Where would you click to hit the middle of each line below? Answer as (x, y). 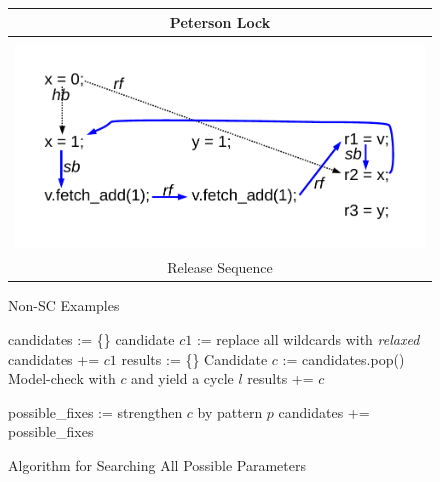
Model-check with (62, 378)
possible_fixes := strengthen (95, 411)
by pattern (230, 411)
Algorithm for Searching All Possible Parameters (157, 464)
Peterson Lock (220, 21)
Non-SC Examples (64, 305)
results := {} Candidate (194, 358)
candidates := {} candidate (91, 338)
